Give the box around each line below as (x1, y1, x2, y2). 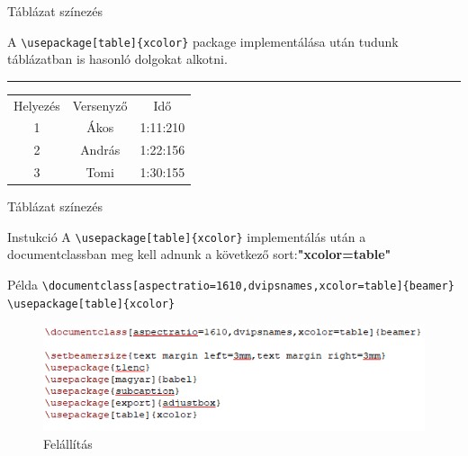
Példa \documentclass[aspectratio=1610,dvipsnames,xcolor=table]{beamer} (7, 275, 454, 294)
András (80, 140, 121, 159)
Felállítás (43, 434, 93, 452)
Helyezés (13, 95, 60, 114)
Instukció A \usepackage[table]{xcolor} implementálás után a (7, 227, 366, 246)
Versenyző (72, 95, 128, 114)
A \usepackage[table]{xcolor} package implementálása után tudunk (7, 31, 399, 50)
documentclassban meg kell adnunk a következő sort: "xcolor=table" (7, 245, 391, 264)
